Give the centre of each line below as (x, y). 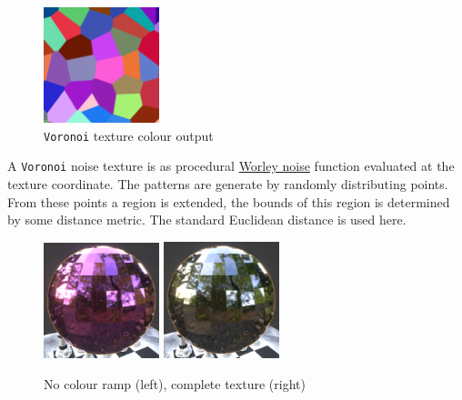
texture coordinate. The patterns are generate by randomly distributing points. (228, 184)
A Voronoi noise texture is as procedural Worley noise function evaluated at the (231, 166)
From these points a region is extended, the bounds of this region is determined (229, 201)
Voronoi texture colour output (129, 135)
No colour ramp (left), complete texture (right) (175, 383)
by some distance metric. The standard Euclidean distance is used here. (207, 220)
